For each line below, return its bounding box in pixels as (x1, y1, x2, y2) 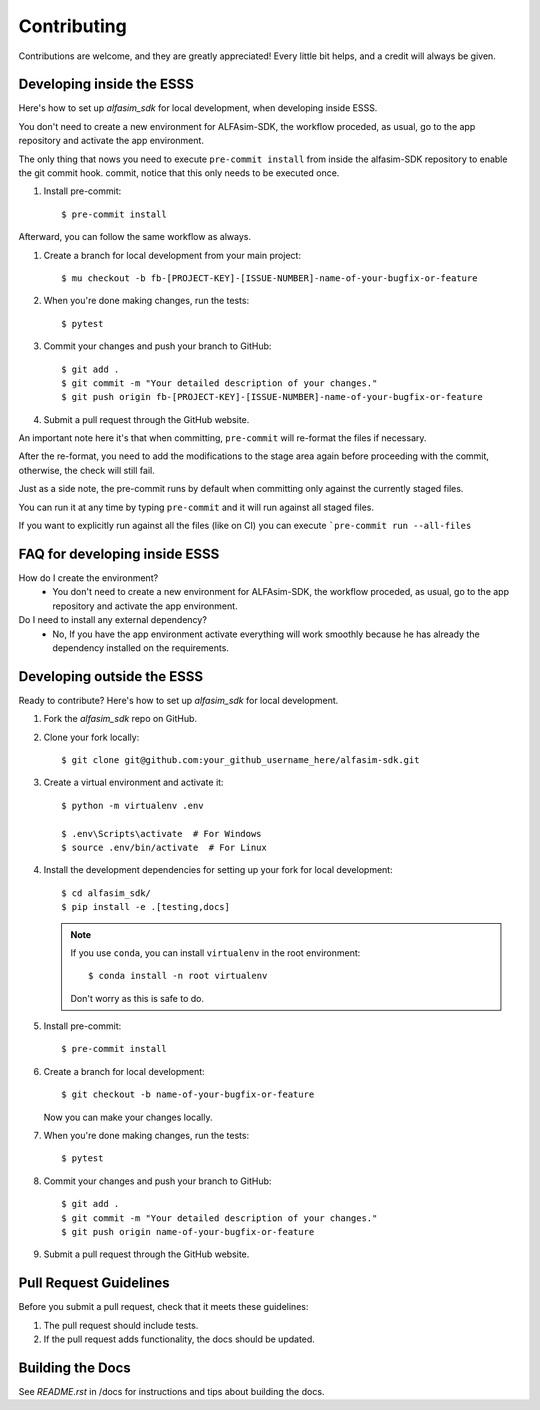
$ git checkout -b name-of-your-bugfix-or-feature (61, 1089, 315, 1100)
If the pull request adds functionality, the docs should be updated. (43, 1333, 315, 1345)
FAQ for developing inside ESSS (18, 545, 220, 562)
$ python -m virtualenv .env (61, 800, 204, 811)
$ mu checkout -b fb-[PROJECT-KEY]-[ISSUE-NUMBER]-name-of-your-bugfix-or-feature (61, 272, 478, 284)
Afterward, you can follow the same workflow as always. (18, 231, 252, 243)
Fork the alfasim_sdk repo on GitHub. (43, 713, 198, 725)
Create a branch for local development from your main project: (43, 249, 302, 261)
